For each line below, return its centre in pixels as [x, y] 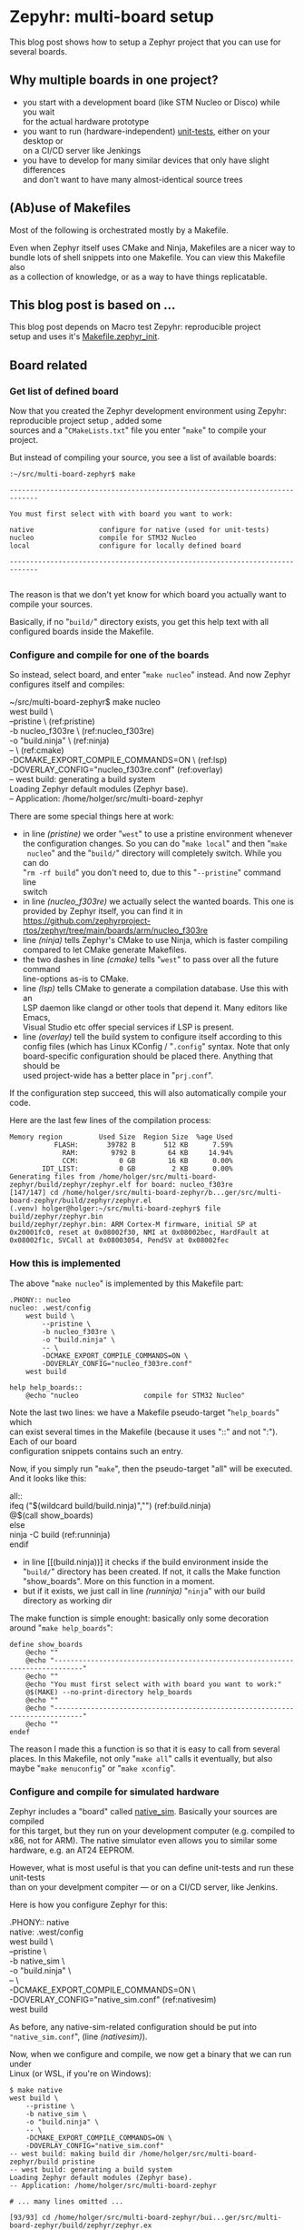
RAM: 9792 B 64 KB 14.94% [147, 1153]
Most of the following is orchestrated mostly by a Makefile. [119, 230]
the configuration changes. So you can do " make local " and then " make [155, 844]
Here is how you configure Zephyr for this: [88, 1904]
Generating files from [52, 1177]
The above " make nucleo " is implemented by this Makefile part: [127, 1283]
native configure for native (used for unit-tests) [140, 530]
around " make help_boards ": [61, 1627]
